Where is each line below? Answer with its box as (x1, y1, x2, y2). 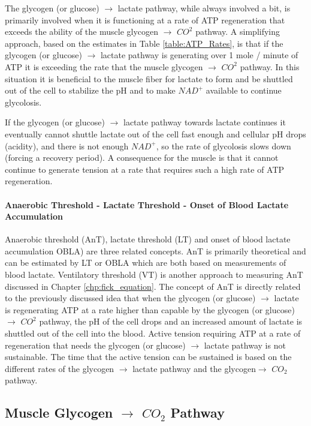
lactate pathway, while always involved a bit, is (117, 2, 291, 14)
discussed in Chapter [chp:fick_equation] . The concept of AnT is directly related (5, 280, 301, 292)
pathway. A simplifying (195, 25, 280, 38)
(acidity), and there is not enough (5, 139, 129, 152)
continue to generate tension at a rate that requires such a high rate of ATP (5, 163, 285, 175)
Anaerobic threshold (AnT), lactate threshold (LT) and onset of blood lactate (5, 233, 291, 245)
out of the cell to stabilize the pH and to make (5, 84, 176, 97)
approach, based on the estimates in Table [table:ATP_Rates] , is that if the (5, 37, 283, 49)
